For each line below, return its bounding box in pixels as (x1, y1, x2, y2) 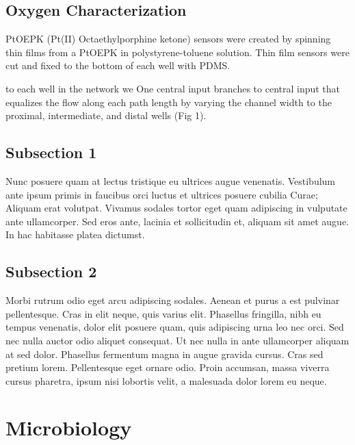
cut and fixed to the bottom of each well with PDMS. (5, 58, 231, 73)
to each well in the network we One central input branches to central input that (5, 81, 341, 95)
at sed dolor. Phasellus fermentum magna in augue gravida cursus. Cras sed (5, 346, 324, 361)
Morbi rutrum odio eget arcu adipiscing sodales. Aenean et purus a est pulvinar (5, 293, 340, 307)
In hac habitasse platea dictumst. (5, 227, 145, 242)
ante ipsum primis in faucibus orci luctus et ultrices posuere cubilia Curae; (5, 187, 318, 201)
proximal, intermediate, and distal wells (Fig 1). (5, 108, 207, 123)
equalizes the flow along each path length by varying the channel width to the (5, 94, 332, 109)
